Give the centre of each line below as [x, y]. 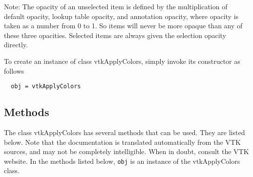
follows [14, 70]
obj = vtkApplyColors [46, 87]
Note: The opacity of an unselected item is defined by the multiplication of [116, 6]
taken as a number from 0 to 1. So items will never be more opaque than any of [123, 26]
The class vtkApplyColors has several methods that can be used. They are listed [125, 132]
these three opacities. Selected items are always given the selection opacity [115, 35]
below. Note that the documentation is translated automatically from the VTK [122, 142]
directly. [16, 45]
